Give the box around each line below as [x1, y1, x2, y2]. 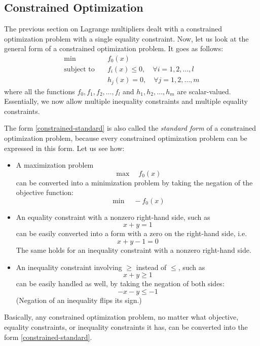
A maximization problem [16, 160, 94, 170]
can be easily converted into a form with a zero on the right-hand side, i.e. [16, 228, 247, 239]
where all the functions [4, 86, 75, 96]
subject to [64, 66, 95, 73]
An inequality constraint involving [16, 261, 122, 272]
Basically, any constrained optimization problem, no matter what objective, [4, 312, 239, 322]
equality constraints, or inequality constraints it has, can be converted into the [4, 322, 248, 332]
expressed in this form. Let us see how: [4, 142, 125, 153]
